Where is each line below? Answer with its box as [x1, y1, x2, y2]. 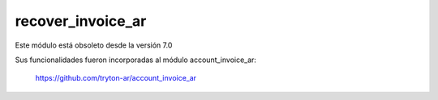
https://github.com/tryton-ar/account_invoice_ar [35, 73, 197, 83]
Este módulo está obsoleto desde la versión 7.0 [15, 40, 173, 50]
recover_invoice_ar [15, 12, 147, 30]
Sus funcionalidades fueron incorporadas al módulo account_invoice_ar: [15, 55, 257, 65]
